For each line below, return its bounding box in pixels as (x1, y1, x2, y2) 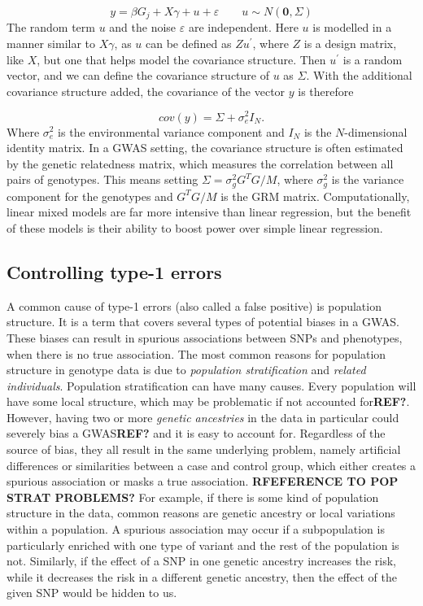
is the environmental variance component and (58, 123, 285, 140)
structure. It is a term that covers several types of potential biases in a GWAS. (7, 313, 400, 330)
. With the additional (306, 67, 412, 84)
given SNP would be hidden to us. (7, 584, 177, 601)
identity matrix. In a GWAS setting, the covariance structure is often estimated (7, 139, 403, 156)
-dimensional (344, 123, 408, 140)
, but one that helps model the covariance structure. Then (37, 50, 326, 68)
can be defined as (145, 35, 232, 52)
